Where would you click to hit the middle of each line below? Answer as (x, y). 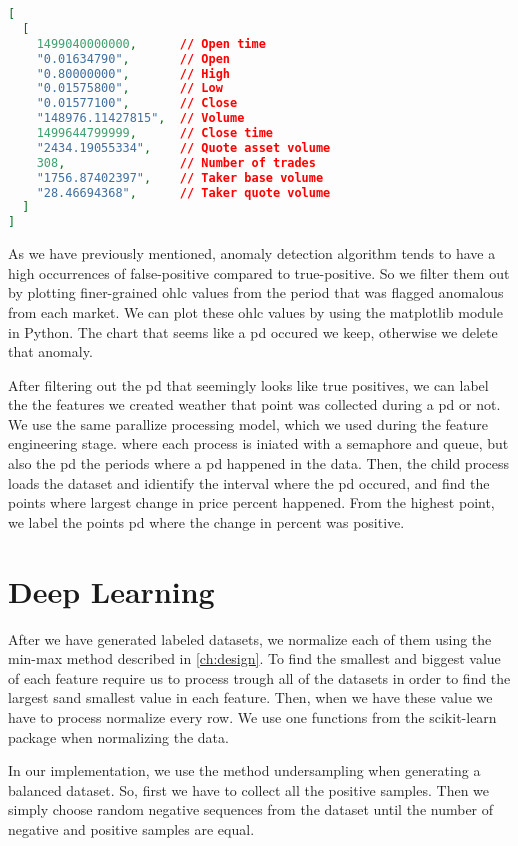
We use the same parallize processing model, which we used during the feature (248, 423)
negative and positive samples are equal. (131, 828)
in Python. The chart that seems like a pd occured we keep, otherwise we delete (253, 331)
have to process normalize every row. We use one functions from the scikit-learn (252, 716)
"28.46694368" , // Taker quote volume (183, 192)
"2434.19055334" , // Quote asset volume (183, 147)
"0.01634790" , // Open (133, 58)
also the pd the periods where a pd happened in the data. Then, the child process (258, 463)
